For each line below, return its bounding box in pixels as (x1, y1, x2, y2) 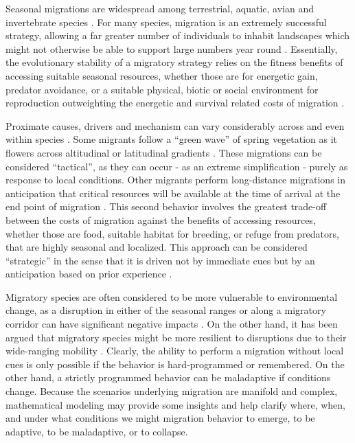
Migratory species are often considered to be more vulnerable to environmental (5, 289, 338, 304)
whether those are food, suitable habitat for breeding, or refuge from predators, (5, 226, 339, 240)
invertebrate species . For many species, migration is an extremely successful (5, 14, 327, 29)
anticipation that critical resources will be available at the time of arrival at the (5, 185, 341, 200)
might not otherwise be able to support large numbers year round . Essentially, (5, 41, 338, 56)
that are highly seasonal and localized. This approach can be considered (5, 240, 308, 254)
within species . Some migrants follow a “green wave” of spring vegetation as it (5, 132, 338, 146)
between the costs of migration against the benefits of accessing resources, (5, 212, 316, 227)
